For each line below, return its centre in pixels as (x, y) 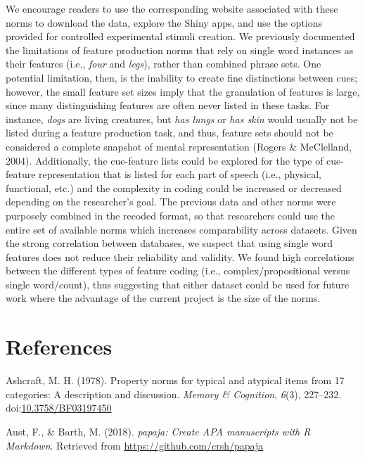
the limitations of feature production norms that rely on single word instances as (180, 50)
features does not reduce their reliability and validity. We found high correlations (180, 256)
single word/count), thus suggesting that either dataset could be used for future (178, 284)
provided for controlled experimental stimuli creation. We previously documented (180, 36)
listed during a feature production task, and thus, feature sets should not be (169, 133)
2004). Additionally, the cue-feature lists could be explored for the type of (165, 160)
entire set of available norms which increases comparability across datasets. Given (181, 229)
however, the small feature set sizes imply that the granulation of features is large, (183, 91)
